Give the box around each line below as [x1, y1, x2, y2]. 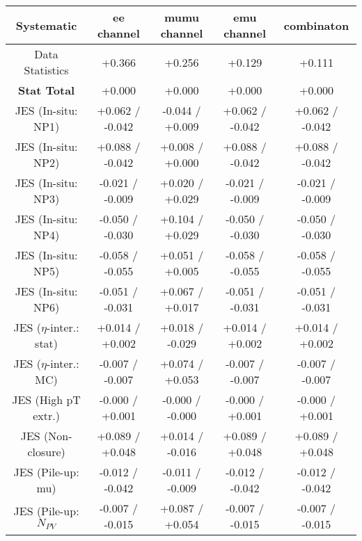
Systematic [15, 17, 77, 33]
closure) [27, 444, 65, 460]
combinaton [283, 17, 349, 33]
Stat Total [17, 82, 75, 98]
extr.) [33, 407, 60, 423]
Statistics [24, 62, 69, 78]
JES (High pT [12, 391, 81, 407]
